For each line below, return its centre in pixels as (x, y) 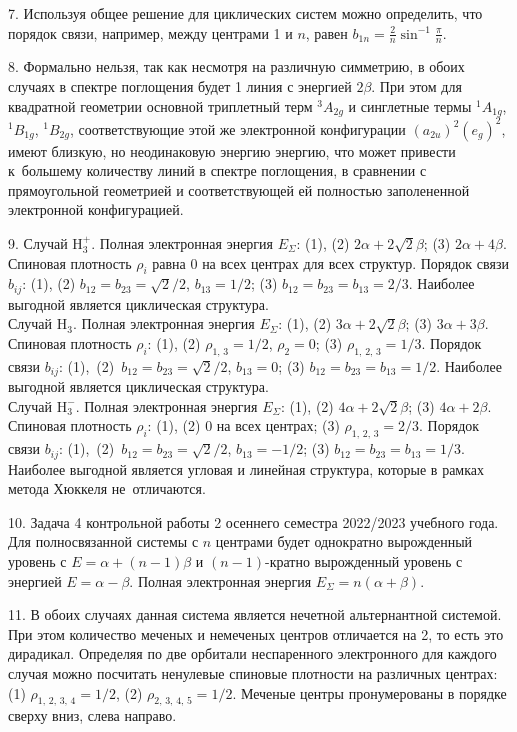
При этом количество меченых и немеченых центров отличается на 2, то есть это (256, 633)
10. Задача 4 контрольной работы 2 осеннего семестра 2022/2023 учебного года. (253, 521)
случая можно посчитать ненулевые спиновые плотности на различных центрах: (253, 673)
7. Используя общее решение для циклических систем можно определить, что (245, 13)
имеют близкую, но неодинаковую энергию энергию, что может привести (232, 150)
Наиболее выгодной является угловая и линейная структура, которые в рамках (246, 468)
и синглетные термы (410, 105)
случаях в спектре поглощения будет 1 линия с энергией (180, 86)
